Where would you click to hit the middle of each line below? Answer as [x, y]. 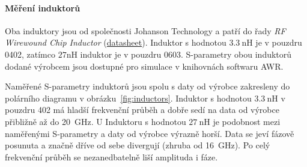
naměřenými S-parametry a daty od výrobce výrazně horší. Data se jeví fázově [150, 133]
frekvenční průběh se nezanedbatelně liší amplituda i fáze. [111, 156]
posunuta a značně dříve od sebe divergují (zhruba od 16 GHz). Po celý [138, 145]
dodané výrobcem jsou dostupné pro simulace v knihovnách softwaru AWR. [144, 66]
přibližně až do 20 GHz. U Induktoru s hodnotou [96, 121]
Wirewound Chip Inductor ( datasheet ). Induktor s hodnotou [116, 42]
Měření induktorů [43, 8]
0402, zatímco [30, 54]
